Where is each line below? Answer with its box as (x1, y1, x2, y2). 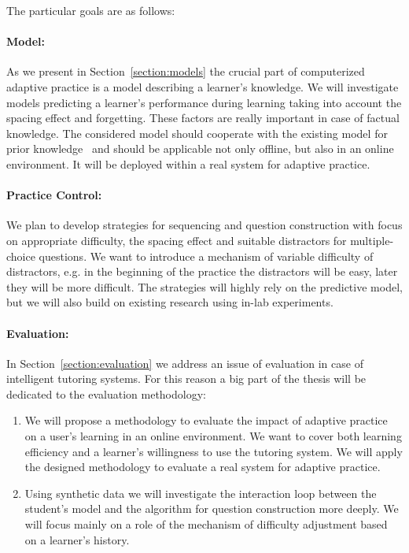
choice (6, 247, 35, 264)
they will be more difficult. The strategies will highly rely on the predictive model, (6, 278, 403, 295)
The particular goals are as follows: (6, 2, 175, 18)
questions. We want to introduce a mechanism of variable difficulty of (39, 247, 374, 264)
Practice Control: (6, 187, 102, 203)
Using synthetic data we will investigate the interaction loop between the (24, 484, 377, 501)
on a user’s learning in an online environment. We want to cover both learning (24, 428, 402, 444)
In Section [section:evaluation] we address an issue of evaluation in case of (6, 354, 363, 371)
